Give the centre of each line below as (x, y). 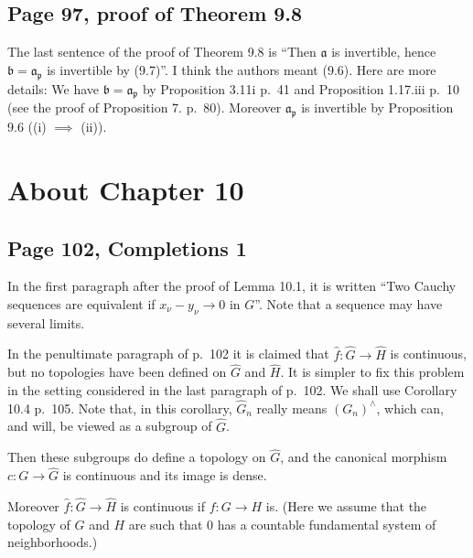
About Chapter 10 (126, 189)
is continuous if (163, 506)
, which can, (410, 408)
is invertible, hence (384, 52)
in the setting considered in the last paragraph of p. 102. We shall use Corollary (232, 389)
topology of (39, 524)
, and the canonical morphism (364, 457)
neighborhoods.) (53, 542)
